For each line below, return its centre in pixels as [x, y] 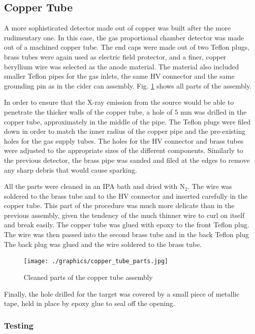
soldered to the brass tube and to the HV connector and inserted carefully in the [126, 196]
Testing [19, 325]
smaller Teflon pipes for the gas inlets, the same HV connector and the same [119, 76]
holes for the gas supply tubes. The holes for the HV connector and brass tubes [124, 140]
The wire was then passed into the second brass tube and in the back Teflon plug [127, 234]
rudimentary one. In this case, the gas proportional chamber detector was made [124, 37]
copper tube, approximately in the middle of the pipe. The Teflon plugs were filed [127, 121]
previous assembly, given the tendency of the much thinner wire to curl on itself [124, 215]
